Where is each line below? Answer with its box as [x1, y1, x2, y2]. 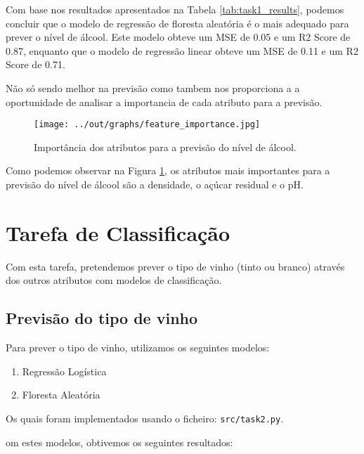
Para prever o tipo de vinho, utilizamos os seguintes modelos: [6, 340, 270, 355]
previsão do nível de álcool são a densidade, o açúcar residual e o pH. [6, 177, 304, 191]
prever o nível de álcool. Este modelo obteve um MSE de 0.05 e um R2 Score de [6, 30, 351, 44]
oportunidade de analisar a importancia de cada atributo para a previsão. [6, 94, 323, 109]
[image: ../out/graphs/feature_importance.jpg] [34, 119, 261, 130]
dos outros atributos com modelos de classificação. [6, 273, 222, 287]
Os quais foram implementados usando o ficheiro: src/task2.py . [6, 410, 284, 425]
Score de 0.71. [6, 57, 65, 72]
